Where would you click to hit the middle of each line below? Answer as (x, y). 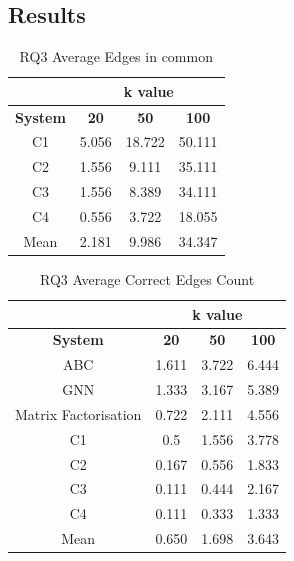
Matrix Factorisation (78, 413)
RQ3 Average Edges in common (116, 56)
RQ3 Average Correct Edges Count (147, 278)
